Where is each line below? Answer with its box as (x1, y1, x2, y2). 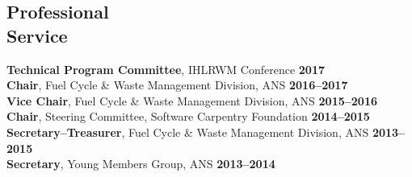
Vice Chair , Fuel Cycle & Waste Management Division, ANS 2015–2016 (6, 92, 377, 109)
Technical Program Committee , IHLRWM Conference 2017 (6, 60, 326, 77)
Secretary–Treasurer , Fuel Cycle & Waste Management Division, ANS (6, 123, 369, 140)
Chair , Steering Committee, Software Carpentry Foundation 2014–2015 (6, 108, 370, 125)
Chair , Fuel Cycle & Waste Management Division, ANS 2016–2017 (6, 76, 348, 93)
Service (6, 23, 68, 47)
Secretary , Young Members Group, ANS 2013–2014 (6, 155, 275, 172)
